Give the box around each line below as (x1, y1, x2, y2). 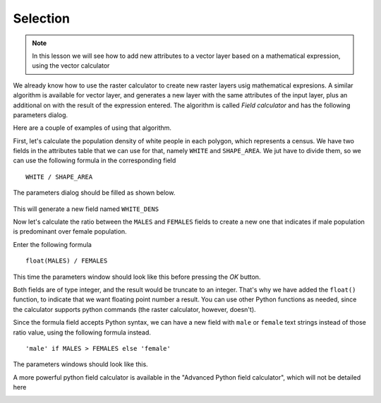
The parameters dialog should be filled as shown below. (13, 188, 176, 197)
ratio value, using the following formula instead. (13, 328, 152, 337)
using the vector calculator (32, 61, 110, 70)
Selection (13, 11, 71, 26)
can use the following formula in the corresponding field (13, 156, 176, 165)
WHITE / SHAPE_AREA (25, 173, 93, 181)
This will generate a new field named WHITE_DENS (13, 205, 159, 213)
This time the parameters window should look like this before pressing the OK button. (13, 272, 261, 281)
